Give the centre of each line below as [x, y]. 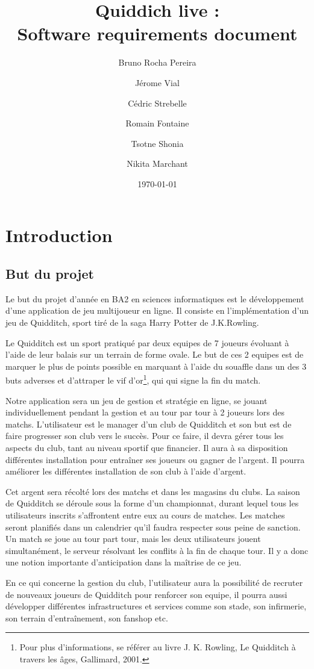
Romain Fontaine [157, 123]
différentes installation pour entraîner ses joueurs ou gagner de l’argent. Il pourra [155, 459]
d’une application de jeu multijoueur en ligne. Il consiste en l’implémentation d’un [157, 310]
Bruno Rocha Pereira [157, 62]
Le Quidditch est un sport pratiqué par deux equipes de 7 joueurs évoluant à [147, 342]
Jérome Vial [157, 82]
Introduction [59, 235]
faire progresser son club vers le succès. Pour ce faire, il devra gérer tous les [145, 436]
